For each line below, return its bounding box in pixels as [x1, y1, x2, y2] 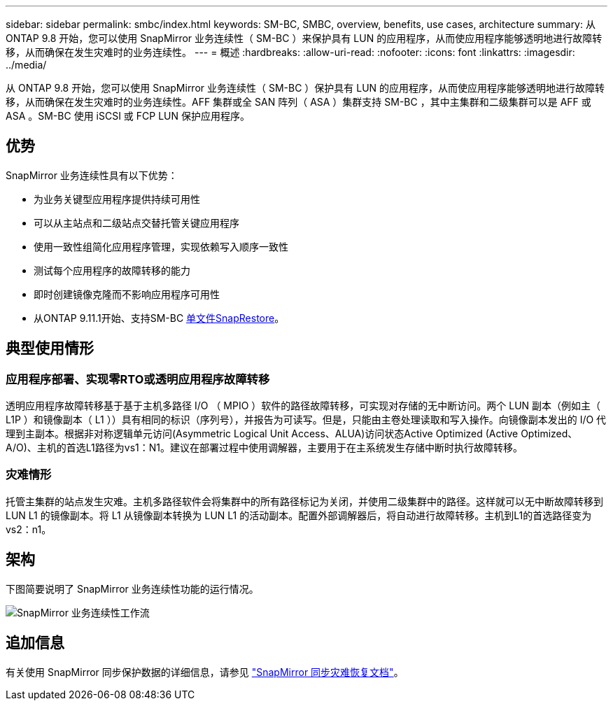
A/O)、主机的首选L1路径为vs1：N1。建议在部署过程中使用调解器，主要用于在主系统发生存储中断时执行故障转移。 [6, 442, 523, 454]
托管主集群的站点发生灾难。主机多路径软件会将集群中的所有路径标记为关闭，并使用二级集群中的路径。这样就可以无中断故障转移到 [6, 495, 603, 507]
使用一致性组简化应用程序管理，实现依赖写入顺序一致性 [34, 240, 288, 253]
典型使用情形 [6, 339, 94, 358]
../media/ [6, 59, 47, 71]
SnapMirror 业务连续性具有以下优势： [6, 169, 178, 181]
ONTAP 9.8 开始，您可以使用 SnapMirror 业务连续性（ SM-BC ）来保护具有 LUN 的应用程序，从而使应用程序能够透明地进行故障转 [6, 32, 603, 44]
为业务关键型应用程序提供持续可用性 [34, 192, 200, 205]
